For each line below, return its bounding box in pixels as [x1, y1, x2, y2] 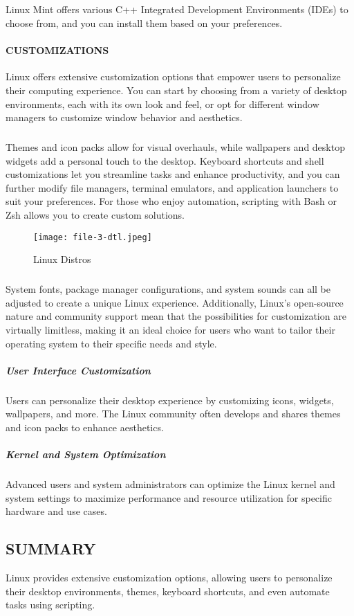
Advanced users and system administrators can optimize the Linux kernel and [6, 477, 335, 491]
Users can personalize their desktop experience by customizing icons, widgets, [6, 392, 334, 407]
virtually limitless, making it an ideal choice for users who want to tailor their [6, 323, 335, 337]
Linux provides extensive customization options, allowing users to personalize [6, 570, 333, 585]
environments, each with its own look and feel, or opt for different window [6, 96, 319, 111]
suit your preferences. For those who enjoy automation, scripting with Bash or [6, 194, 337, 208]
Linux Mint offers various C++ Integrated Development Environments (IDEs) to [6, 2, 348, 17]
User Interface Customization [6, 363, 151, 377]
